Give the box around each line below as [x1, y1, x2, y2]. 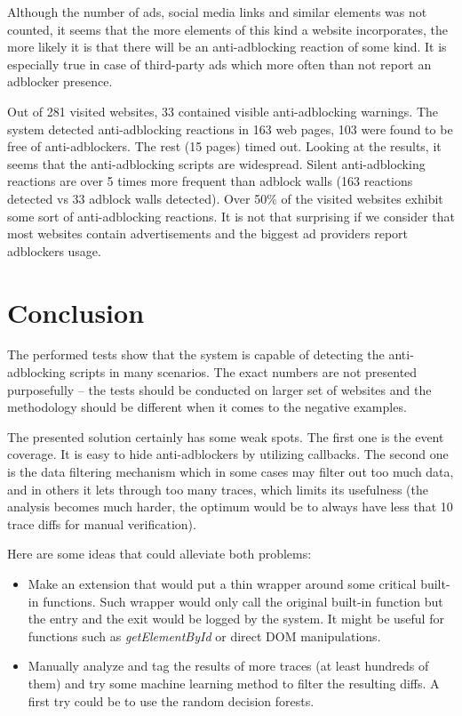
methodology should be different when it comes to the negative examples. [7, 398, 407, 416]
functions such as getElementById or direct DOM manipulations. [28, 626, 381, 645]
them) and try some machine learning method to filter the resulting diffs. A [28, 673, 440, 692]
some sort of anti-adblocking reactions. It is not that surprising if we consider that [7, 206, 455, 225]
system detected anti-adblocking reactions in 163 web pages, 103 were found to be [7, 119, 453, 138]
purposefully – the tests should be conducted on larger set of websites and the [7, 380, 432, 398]
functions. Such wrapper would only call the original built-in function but [43, 591, 443, 610]
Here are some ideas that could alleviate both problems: [7, 544, 312, 563]
